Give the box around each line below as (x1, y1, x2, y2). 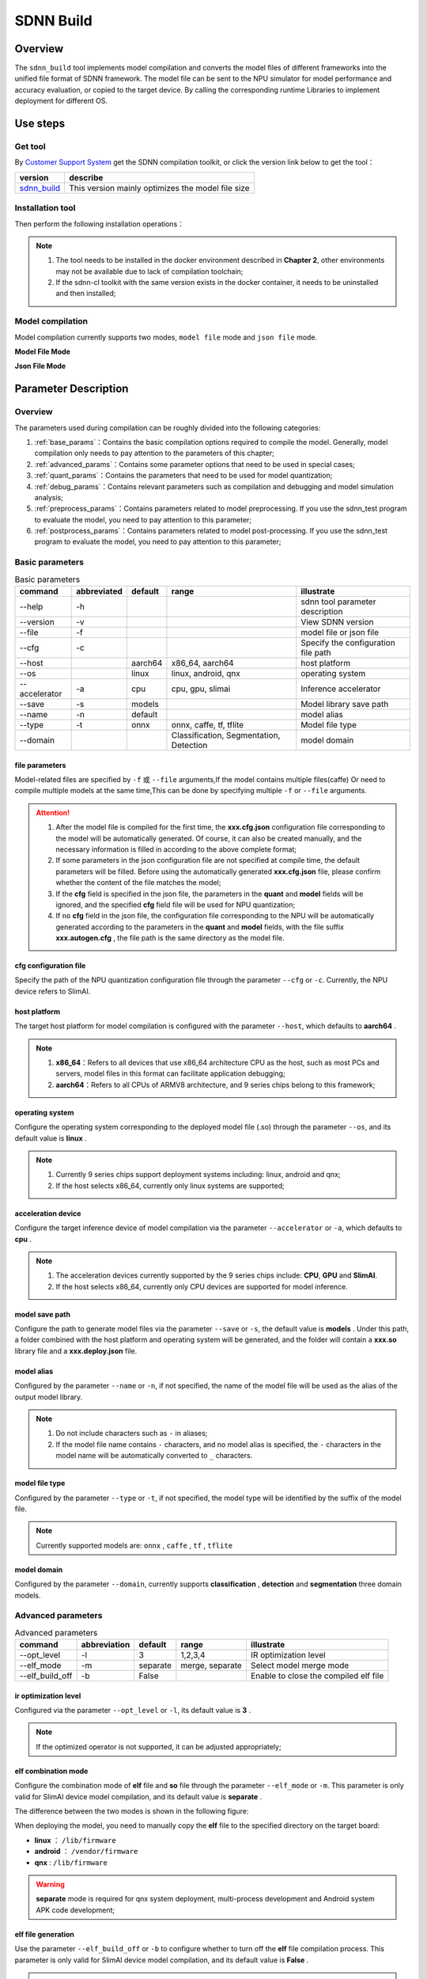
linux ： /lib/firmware (34, 1835, 116, 1844)
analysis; (34, 492, 63, 502)
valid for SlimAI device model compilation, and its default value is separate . (14, 1791, 263, 1801)
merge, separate (180, 1660, 243, 1671)
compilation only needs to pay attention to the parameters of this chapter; (34, 448, 274, 458)
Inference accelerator (300, 683, 381, 694)
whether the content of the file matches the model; (55, 878, 221, 887)
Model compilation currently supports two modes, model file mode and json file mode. (14, 332, 318, 342)
